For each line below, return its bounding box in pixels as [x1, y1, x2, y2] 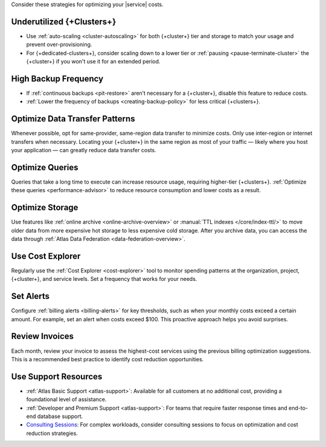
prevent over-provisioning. [26, 41, 92, 48]
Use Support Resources [11, 371, 103, 382]
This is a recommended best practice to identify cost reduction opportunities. [11, 355, 204, 362]
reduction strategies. [26, 429, 78, 437]
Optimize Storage [11, 202, 78, 213]
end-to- [289, 404, 308, 411]
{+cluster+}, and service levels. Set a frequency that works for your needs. [11, 275, 197, 283]
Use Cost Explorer [11, 251, 81, 261]
